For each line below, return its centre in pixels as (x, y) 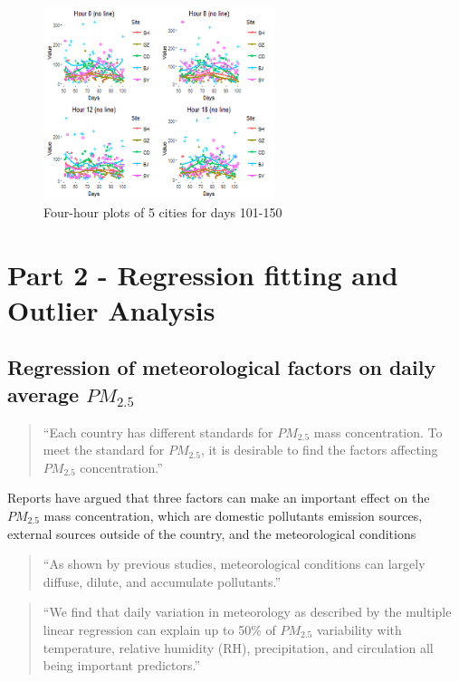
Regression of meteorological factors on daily (222, 367)
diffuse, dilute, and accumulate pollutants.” (162, 581)
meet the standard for (104, 450)
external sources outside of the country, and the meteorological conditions (212, 533)
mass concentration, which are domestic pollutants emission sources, (233, 515)
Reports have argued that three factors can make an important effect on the (219, 498)
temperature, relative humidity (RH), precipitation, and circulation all (238, 647)
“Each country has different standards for (158, 432)
